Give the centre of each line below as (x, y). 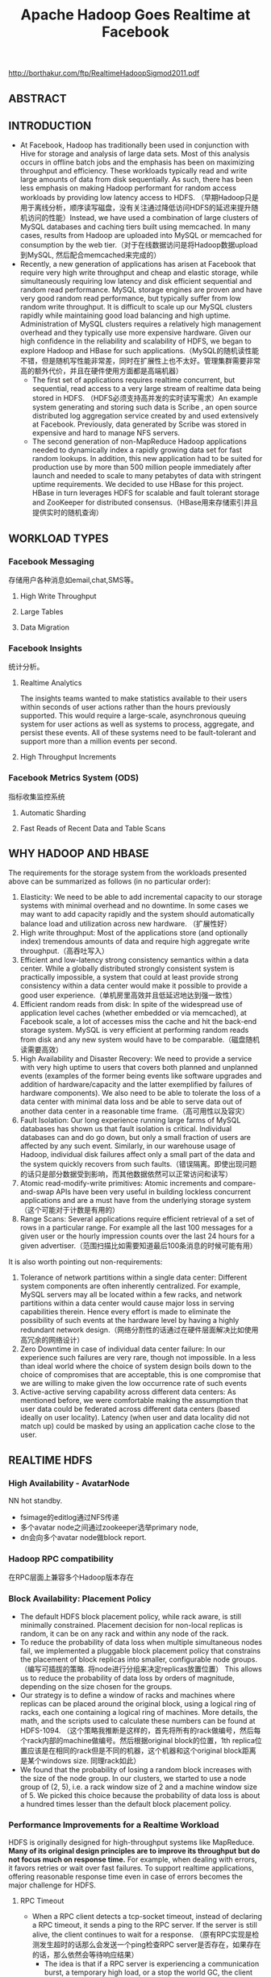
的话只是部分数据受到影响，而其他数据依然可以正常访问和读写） (126, 1174)
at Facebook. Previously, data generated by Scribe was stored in (139, 424)
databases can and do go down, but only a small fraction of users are (135, 1138)
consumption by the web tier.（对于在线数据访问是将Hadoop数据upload (139, 245)
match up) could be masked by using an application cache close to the (138, 1426)
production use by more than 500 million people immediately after (142, 467)
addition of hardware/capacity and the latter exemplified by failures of (136, 1084)
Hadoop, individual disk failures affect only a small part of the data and (138, 1155)
